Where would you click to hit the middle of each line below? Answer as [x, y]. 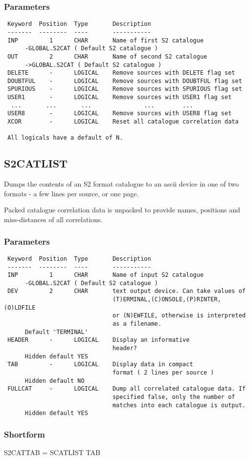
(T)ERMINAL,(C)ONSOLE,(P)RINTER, [167, 300]
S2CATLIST [36, 163]
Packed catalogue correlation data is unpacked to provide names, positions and [122, 210]
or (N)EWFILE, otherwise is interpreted [179, 316]
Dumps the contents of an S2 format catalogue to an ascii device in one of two [121, 184]
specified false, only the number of [174, 397]
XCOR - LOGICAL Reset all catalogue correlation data [123, 122]
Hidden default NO [55, 381]
